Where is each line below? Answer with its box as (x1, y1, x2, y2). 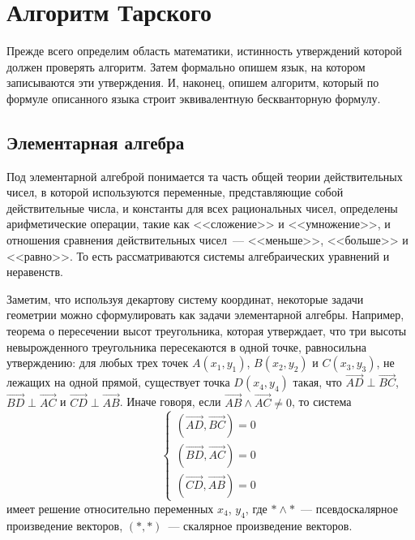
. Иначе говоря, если (119, 393, 221, 410)
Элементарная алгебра (6, 129, 185, 154)
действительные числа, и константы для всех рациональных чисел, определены (6, 199, 398, 216)
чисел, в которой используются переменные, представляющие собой (6, 184, 344, 201)
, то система (292, 393, 352, 410)
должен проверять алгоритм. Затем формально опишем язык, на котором (6, 58, 366, 75)
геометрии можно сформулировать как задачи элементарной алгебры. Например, (6, 306, 404, 323)
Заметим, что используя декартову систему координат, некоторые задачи (6, 290, 364, 307)
